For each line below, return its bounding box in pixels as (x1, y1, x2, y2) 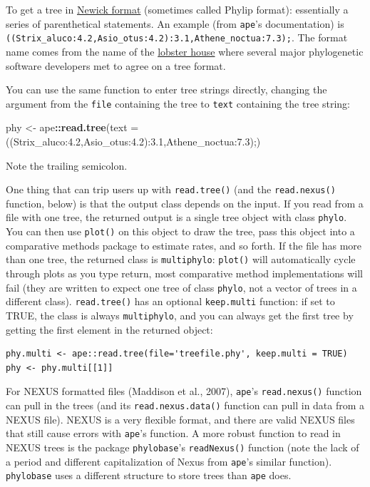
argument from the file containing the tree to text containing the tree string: (6, 96, 351, 111)
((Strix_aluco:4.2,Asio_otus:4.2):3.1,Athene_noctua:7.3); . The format (6, 30, 348, 45)
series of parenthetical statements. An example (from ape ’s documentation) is (6, 16, 344, 31)
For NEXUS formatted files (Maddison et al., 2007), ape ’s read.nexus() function (6, 384, 362, 399)
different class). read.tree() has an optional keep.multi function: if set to (6, 294, 335, 309)
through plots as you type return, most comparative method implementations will (6, 265, 363, 280)
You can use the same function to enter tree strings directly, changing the (6, 82, 327, 97)
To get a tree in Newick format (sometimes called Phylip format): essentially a (6, 2, 349, 16)
